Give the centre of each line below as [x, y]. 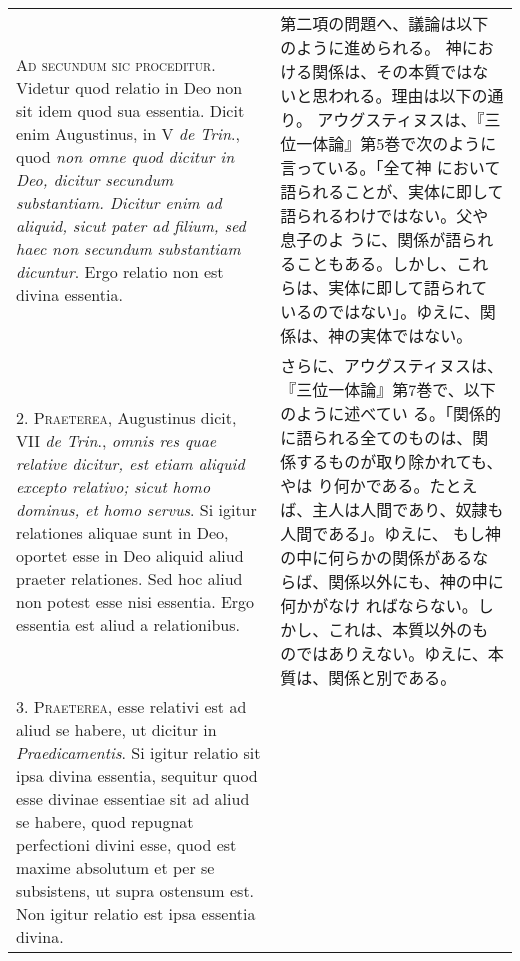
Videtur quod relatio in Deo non [129, 87]
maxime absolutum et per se [115, 867]
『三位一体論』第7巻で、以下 [388, 389]
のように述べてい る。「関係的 [391, 413]
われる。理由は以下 [400, 95]
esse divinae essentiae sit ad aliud [133, 798]
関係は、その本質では [392, 71]
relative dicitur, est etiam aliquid [130, 463]
